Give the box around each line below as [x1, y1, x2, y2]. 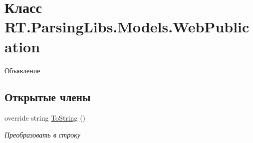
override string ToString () [4, 113, 86, 123]
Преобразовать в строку [4, 129, 80, 140]
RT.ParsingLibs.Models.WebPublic [4, 16, 250, 37]
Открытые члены [4, 89, 91, 105]
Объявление [4, 65, 40, 75]
